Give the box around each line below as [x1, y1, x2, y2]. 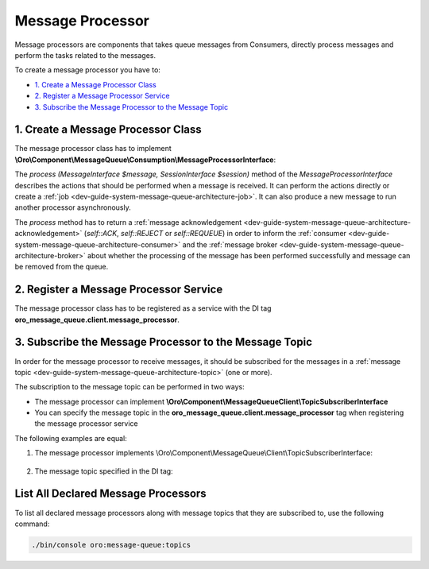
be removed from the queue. [14, 262, 109, 272]
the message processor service [34, 419, 138, 428]
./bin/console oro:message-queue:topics [31, 540, 191, 549]
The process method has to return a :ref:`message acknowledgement [14, 217, 242, 226]
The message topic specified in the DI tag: [34, 466, 174, 476]
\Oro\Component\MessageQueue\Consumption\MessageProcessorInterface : [14, 155, 276, 165]
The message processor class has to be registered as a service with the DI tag [14, 304, 272, 313]
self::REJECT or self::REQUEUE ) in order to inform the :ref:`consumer [120, 229, 347, 238]
